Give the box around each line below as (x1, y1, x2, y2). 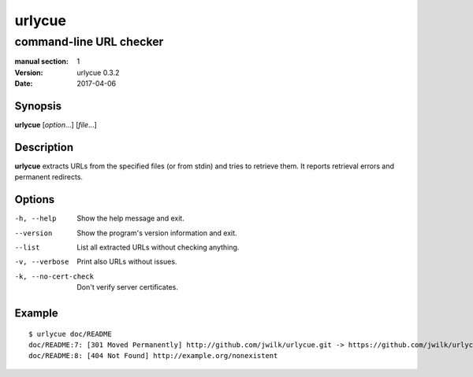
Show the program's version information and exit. (76, 228, 237, 238)
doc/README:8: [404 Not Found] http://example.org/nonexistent (28, 351, 278, 360)
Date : (14, 79, 33, 88)
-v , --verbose (14, 257, 69, 267)
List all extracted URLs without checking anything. (76, 242, 240, 252)
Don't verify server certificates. (76, 283, 179, 292)
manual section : (14, 57, 69, 66)
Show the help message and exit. (76, 213, 184, 224)
